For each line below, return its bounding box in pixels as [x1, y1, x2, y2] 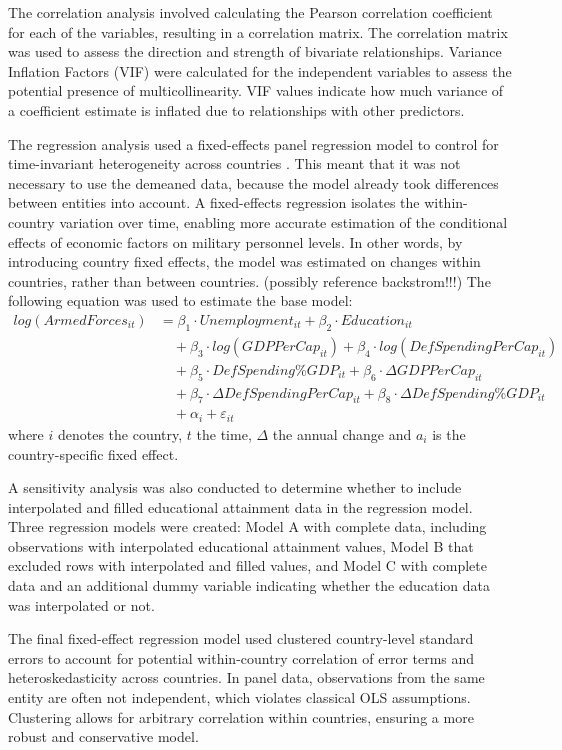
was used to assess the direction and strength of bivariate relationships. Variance [8, 41, 502, 62]
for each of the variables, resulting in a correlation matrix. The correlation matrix [8, 21, 508, 42]
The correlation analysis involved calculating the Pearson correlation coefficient [8, 2, 493, 22]
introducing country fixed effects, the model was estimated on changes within [8, 251, 481, 272]
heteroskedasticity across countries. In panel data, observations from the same [8, 667, 485, 688]
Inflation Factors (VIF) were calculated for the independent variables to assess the [8, 60, 512, 81]
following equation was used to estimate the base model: [8, 290, 353, 311]
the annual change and [272, 423, 412, 444]
